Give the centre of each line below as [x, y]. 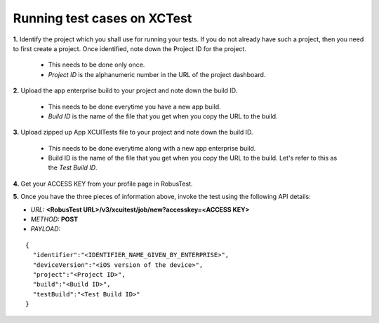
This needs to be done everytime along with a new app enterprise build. [152, 148]
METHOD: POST [54, 219]
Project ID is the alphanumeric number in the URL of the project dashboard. [157, 74]
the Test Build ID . [73, 167]
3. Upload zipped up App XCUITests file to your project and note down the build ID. [133, 132]
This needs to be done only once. [97, 65]
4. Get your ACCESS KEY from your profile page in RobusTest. [103, 184]
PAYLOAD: [46, 229]
